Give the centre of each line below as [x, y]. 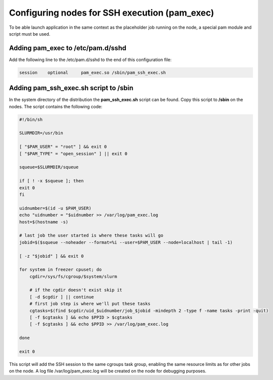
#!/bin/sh [31, 119]
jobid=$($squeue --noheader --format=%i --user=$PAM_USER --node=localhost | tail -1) [126, 242]
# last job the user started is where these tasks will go [91, 236]
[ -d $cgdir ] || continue [62, 297]
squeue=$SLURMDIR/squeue [49, 167]
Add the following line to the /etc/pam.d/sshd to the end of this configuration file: [90, 60]
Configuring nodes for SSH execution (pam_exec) [112, 13]
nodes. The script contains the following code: [56, 106]
